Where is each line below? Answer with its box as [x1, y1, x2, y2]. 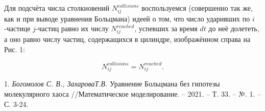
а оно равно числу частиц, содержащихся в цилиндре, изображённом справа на [4, 34, 251, 45]
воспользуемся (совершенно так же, [141, 3, 253, 13]
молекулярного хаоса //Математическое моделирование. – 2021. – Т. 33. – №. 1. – [4, 88, 261, 99]
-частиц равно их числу [35, 23, 109, 34]
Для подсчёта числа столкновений [4, 3, 110, 13]
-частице [4, 23, 31, 34]
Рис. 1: [4, 43, 25, 54]
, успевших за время [134, 23, 198, 34]
